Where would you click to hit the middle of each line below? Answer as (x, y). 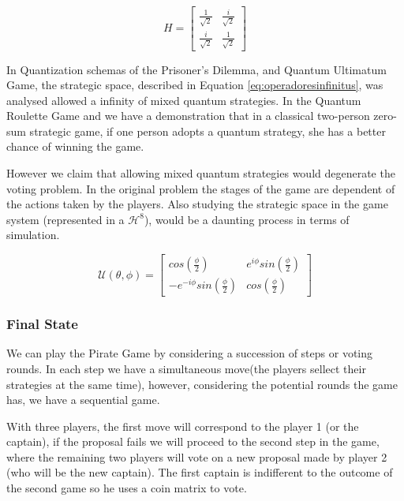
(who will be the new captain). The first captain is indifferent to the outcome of (200, 472)
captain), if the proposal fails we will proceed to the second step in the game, (193, 441)
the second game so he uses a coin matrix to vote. (127, 488)
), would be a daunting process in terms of (247, 219)
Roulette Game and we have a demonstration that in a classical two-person (188, 116)
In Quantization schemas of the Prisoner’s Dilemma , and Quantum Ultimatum (196, 69)
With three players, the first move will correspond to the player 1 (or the (183, 426)
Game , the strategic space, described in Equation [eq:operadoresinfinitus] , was (195, 85)
